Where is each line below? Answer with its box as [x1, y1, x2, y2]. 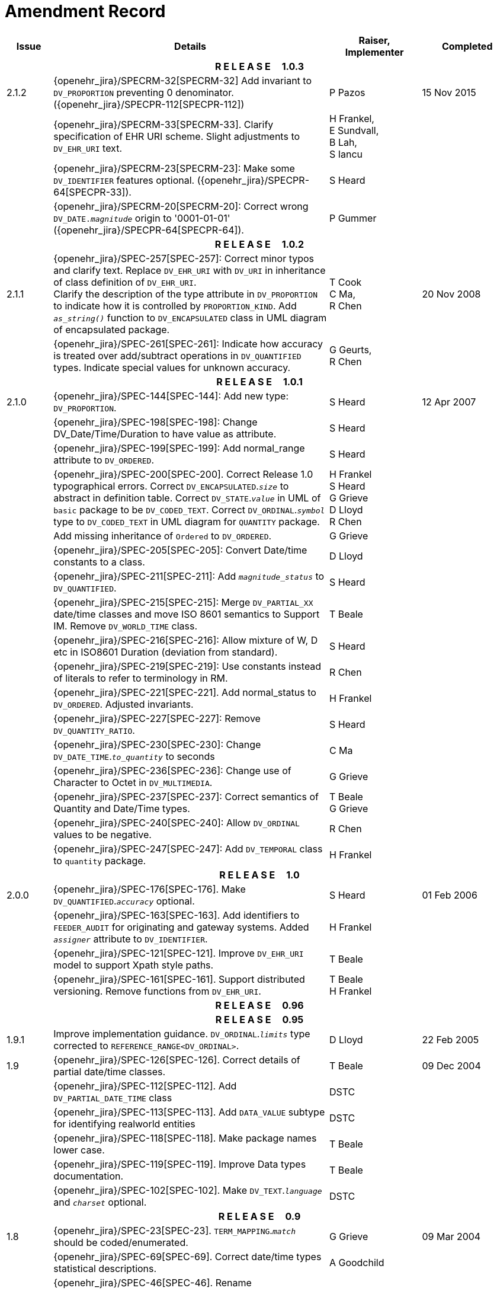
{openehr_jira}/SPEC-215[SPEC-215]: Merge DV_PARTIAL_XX [53, 596, 313, 608]
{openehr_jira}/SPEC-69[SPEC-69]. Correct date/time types [53, 1250, 322, 1263]
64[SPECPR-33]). [53, 186, 132, 198]
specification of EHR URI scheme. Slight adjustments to [53, 130, 300, 142]
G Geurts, [329, 343, 372, 356]
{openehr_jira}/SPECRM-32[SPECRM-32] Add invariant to [53, 74, 312, 87]
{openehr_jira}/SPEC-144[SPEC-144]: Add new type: [53, 389, 288, 402]
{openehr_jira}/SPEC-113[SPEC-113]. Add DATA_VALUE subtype [53, 1105, 325, 1118]
